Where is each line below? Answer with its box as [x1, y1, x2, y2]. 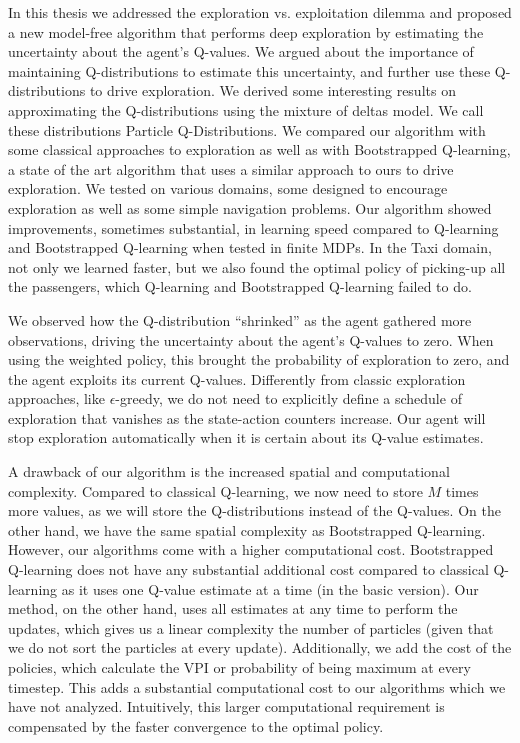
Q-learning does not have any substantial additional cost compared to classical [8, 559, 489, 580]
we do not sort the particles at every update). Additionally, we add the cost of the [8, 637, 512, 658]
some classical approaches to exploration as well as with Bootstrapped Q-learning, [8, 139, 511, 160]
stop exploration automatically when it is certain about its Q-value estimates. [8, 427, 484, 448]
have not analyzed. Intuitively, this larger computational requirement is [8, 696, 445, 717]
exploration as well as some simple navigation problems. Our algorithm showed [8, 197, 492, 218]
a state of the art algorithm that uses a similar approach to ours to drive [8, 158, 454, 179]
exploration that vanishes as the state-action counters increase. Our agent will [8, 407, 486, 428]
